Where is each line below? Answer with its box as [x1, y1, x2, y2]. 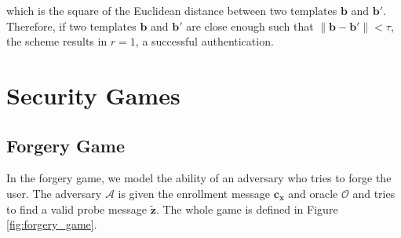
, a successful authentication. [135, 33, 274, 49]
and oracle [288, 185, 338, 201]
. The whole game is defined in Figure [155, 200, 338, 217]
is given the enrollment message [118, 185, 271, 201]
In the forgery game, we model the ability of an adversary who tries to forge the [6, 170, 392, 186]
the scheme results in [6, 33, 108, 49]
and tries [352, 185, 396, 201]
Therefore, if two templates [6, 17, 137, 34]
